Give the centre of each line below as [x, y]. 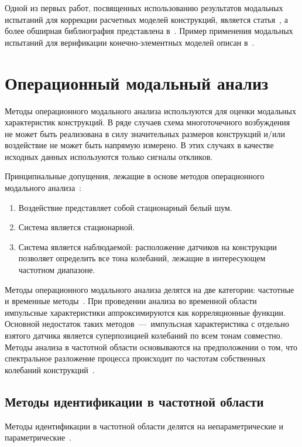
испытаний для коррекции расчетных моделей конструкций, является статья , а [146, 19]
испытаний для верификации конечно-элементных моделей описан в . [130, 42]
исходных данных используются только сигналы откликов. [109, 156]
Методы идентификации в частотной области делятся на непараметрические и [144, 426]
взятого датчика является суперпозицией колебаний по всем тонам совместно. [144, 335]
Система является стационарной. [77, 227]
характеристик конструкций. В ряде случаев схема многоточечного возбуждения [147, 122]
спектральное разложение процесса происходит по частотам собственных [135, 358]
